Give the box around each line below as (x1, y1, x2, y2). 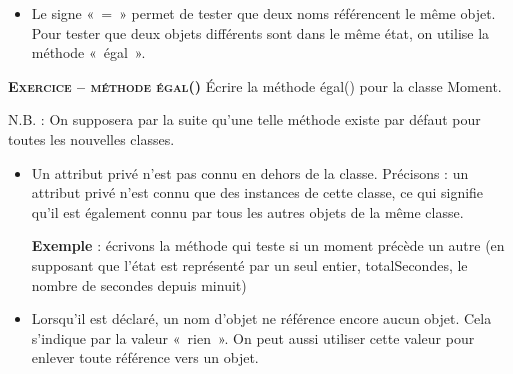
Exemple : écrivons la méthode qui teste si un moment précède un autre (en (31, 235, 505, 256)
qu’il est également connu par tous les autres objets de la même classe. (31, 201, 464, 222)
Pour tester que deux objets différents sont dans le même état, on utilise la (31, 22, 490, 43)
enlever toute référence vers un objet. (31, 347, 259, 368)
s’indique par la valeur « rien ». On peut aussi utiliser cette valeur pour (31, 327, 475, 348)
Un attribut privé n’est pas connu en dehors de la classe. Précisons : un (31, 162, 469, 183)
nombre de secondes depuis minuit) (31, 274, 247, 295)
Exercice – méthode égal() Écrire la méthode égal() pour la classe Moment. (8, 75, 502, 96)
